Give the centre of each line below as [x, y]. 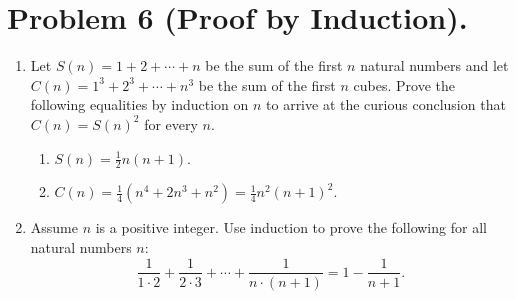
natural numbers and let [434, 65]
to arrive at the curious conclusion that [386, 104]
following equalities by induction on [139, 104]
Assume [54, 227]
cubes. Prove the [404, 84]
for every [171, 123]
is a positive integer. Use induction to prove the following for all [291, 227]
